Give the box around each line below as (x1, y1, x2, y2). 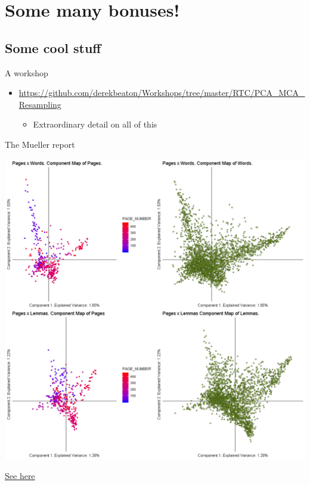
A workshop (5, 66, 48, 79)
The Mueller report (5, 138, 75, 150)
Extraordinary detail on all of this (33, 118, 157, 130)
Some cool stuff (5, 38, 101, 57)
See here (5, 470, 35, 482)
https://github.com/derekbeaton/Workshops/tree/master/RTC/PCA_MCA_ (18, 86, 305, 99)
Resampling (18, 98, 61, 110)
